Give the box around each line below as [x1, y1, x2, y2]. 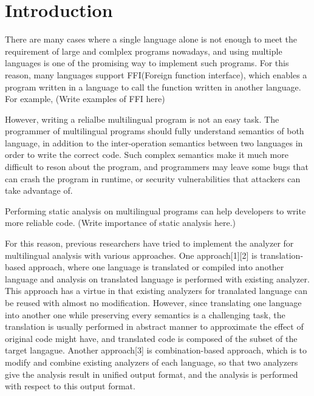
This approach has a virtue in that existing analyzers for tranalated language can [5, 284, 307, 297]
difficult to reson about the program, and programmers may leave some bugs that [5, 160, 309, 173]
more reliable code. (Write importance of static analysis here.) [5, 216, 236, 229]
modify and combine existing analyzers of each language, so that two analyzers [5, 355, 298, 368]
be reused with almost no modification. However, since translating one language [5, 296, 302, 309]
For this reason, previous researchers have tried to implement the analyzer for [5, 237, 294, 250]
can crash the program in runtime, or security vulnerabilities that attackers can [5, 172, 301, 185]
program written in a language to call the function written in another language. [5, 80, 301, 93]
